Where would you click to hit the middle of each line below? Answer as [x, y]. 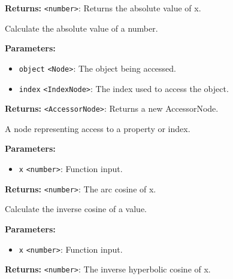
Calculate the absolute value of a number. [81, 28]
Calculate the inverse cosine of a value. [76, 209]
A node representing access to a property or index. [98, 128]
